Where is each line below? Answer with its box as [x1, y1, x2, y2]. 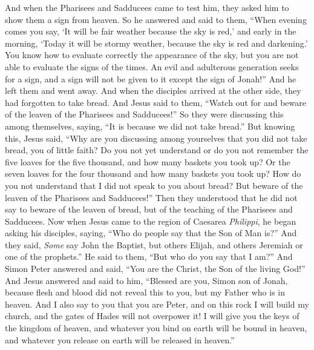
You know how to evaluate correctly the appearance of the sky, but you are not [5, 48, 299, 61]
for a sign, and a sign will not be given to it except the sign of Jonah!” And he [5, 72, 296, 85]
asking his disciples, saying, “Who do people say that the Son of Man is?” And [5, 226, 297, 239]
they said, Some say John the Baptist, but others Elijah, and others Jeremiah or [5, 238, 303, 251]
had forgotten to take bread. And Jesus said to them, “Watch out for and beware [5, 96, 306, 108]
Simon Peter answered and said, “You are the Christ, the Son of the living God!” [5, 262, 306, 275]
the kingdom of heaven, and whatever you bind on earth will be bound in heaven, [5, 322, 307, 334]
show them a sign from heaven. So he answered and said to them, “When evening [5, 13, 307, 25]
